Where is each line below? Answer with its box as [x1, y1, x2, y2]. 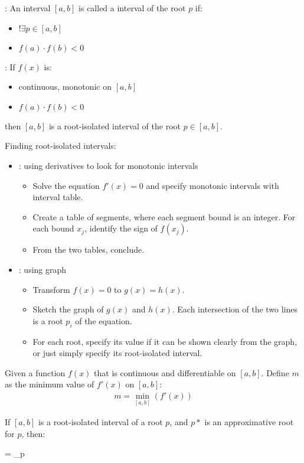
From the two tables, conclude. [32, 243, 145, 256]
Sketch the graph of [32, 303, 104, 315]
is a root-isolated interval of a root [38, 416, 163, 428]
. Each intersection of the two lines [172, 303, 298, 315]
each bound [32, 222, 74, 234]
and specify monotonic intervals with [146, 179, 279, 191]
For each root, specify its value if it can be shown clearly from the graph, [32, 335, 298, 347]
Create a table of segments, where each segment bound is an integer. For [32, 210, 296, 223]
